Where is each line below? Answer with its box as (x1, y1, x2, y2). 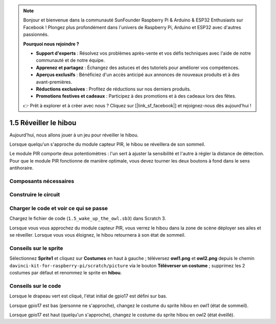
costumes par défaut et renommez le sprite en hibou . (9, 270, 122, 276)
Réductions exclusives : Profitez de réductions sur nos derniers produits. (36, 86, 191, 92)
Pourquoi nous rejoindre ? (23, 41, 79, 47)
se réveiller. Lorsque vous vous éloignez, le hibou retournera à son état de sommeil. (9, 232, 186, 238)
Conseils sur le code (9, 282, 61, 289)
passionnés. (23, 31, 49, 38)
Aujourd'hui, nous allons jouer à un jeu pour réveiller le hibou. (9, 132, 139, 138)
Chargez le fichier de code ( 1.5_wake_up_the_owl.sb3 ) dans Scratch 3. (9, 215, 166, 222)
